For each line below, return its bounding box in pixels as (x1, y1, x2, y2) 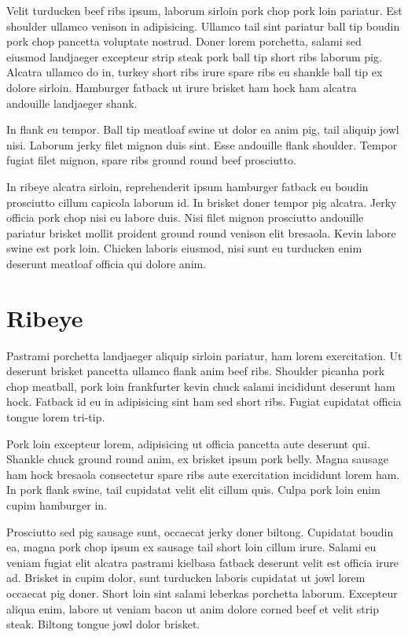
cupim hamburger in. (6, 496, 108, 513)
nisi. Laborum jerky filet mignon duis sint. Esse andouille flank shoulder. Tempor (6, 136, 398, 153)
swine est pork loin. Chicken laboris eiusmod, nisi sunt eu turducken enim (6, 240, 362, 256)
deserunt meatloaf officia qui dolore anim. (6, 255, 207, 271)
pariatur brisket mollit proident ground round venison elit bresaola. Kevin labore (6, 224, 396, 241)
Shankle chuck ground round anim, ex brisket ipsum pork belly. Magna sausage (6, 451, 388, 467)
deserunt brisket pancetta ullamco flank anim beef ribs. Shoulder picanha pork (6, 363, 385, 379)
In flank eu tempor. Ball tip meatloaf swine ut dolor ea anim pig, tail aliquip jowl (6, 121, 399, 138)
